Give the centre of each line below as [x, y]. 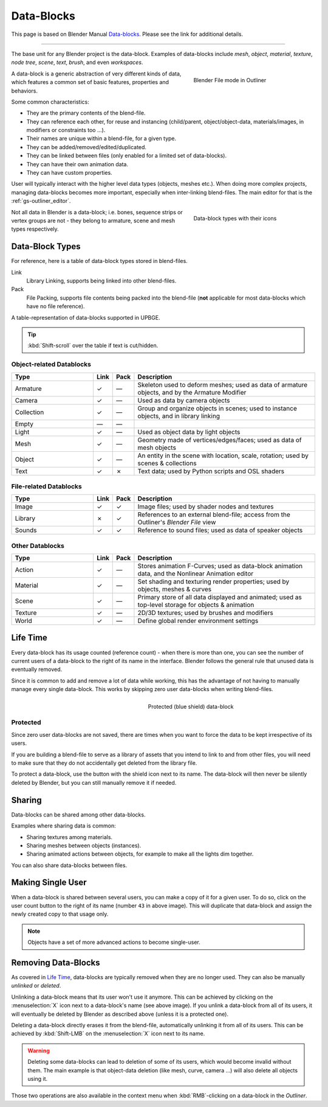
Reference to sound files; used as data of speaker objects [220, 530]
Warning [39, 1050]
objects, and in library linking [179, 416]
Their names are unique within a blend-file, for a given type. [101, 139]
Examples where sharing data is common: [64, 826]
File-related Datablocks [46, 486]
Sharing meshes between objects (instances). [84, 845]
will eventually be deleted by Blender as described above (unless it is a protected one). [120, 1014]
